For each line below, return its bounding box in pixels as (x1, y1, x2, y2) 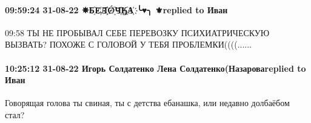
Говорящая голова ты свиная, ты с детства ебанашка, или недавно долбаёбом (5, 96, 290, 109)
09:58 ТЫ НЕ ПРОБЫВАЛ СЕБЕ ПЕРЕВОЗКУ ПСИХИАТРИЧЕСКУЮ (5, 26, 270, 39)
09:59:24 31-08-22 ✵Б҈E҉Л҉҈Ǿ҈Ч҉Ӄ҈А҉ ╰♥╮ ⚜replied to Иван (5, 3, 228, 16)
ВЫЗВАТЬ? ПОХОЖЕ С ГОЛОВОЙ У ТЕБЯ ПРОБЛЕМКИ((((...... (5, 38, 252, 51)
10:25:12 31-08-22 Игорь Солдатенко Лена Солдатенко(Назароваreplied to (5, 61, 306, 74)
